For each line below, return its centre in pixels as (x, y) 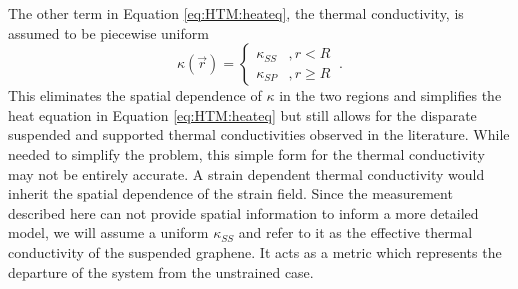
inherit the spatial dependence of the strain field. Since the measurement (230, 193)
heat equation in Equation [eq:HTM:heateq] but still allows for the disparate (242, 114)
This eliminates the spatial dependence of (135, 95)
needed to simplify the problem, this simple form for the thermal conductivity (246, 153)
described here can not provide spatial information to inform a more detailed (243, 212)
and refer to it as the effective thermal (355, 232)
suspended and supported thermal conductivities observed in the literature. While (259, 134)
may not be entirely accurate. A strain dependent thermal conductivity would (246, 173)
